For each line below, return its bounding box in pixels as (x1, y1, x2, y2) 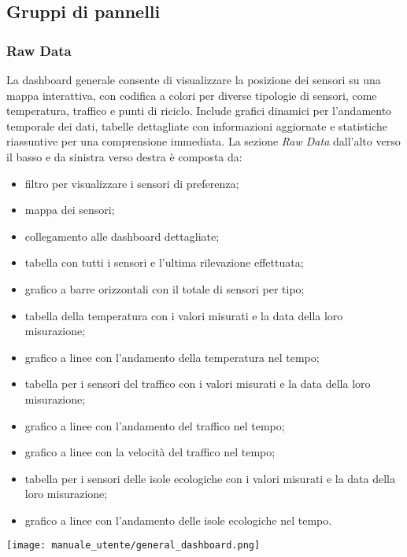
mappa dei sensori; (24, 201, 115, 218)
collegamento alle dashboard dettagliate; (24, 227, 220, 244)
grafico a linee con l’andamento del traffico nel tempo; (24, 417, 285, 433)
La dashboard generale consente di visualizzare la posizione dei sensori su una (6, 72, 381, 87)
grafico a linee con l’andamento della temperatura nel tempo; (24, 349, 320, 365)
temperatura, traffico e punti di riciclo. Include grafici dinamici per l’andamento (6, 102, 392, 119)
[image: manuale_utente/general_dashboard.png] (6, 540, 261, 551)
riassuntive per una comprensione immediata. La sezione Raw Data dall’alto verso (6, 133, 401, 149)
